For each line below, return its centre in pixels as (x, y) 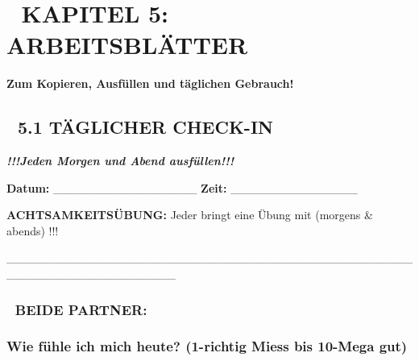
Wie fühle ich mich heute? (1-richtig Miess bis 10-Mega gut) (207, 346)
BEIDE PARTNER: (81, 309)
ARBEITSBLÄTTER (127, 45)
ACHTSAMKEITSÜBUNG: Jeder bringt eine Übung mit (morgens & (190, 215)
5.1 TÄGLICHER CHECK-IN (145, 127)
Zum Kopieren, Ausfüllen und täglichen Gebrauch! (150, 83)
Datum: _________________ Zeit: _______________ (182, 187)
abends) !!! (33, 230)
